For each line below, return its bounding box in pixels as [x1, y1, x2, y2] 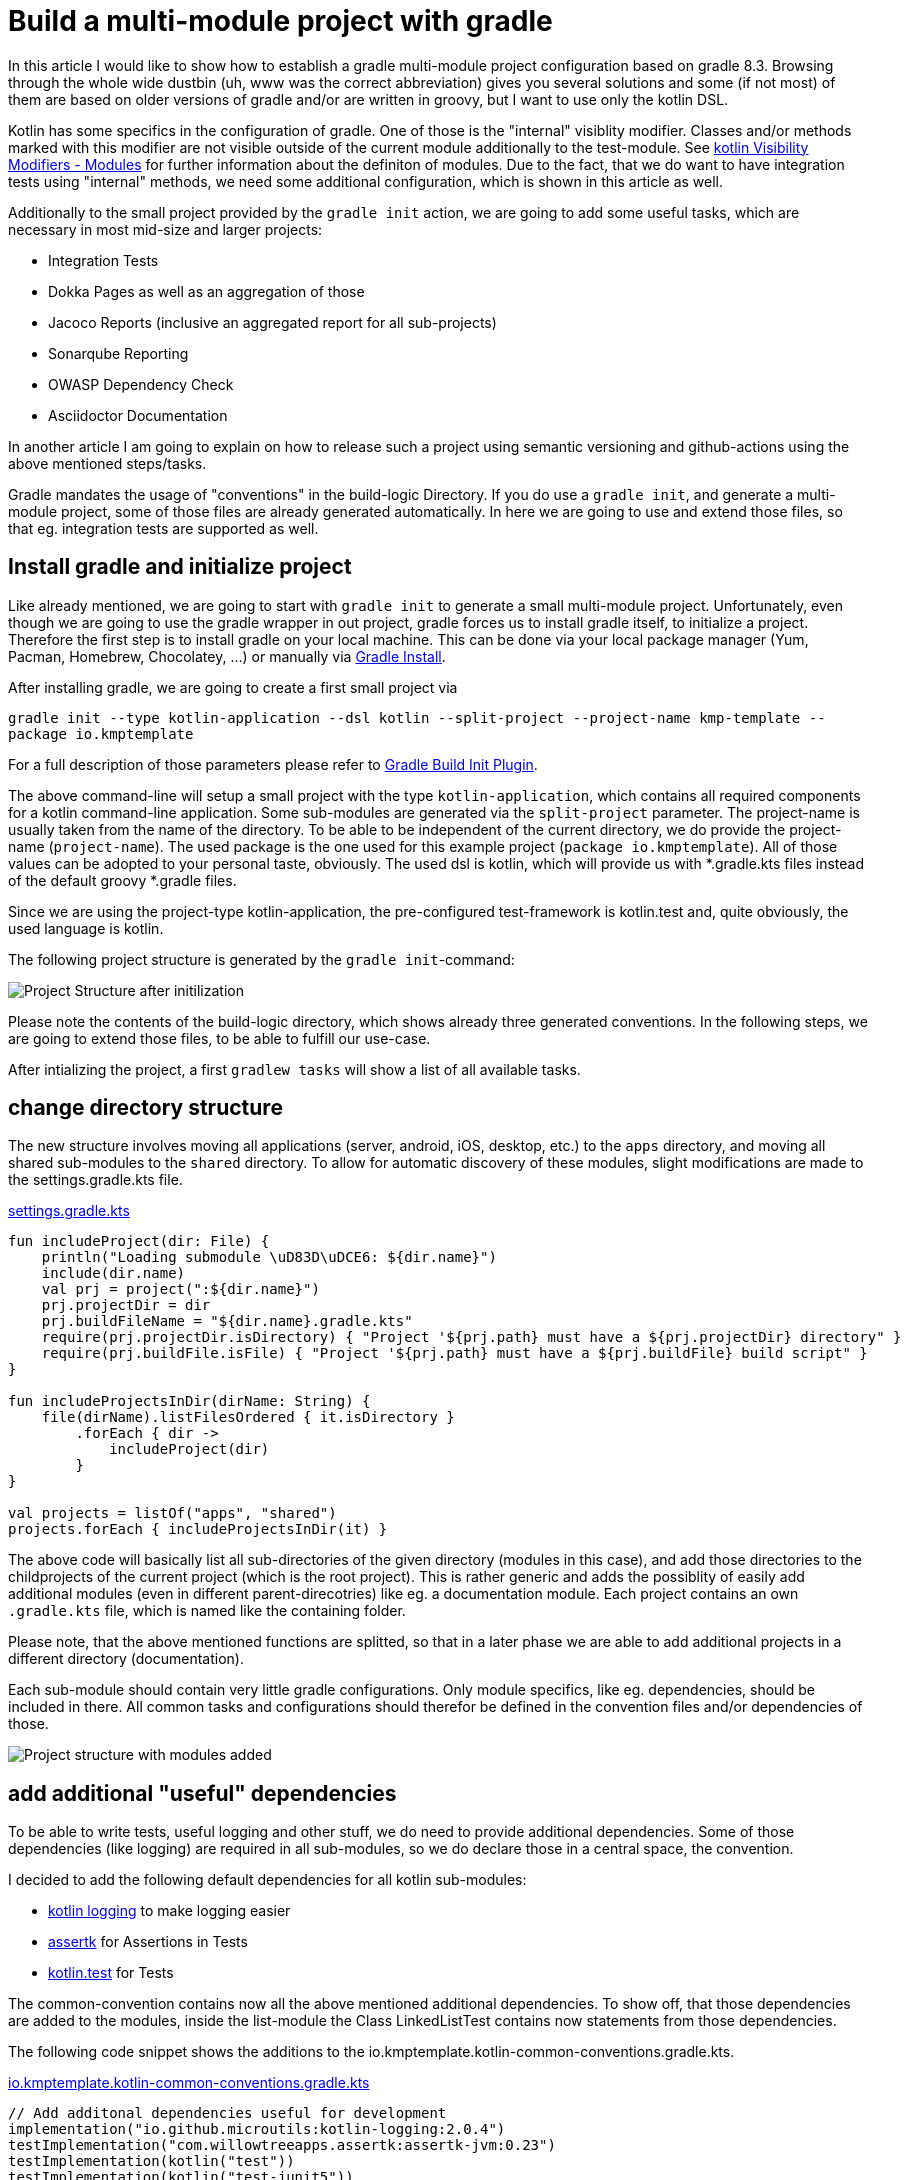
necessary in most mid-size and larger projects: [8, 220, 323, 238]
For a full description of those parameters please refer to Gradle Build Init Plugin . [8, 755, 538, 773]
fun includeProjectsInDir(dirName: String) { [8, 1393, 371, 1410]
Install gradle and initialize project [8, 554, 352, 580]
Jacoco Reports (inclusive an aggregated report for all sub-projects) [48, 313, 497, 331]
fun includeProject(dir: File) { [8, 1233, 270, 1250]
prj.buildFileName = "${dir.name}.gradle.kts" [41, 1313, 413, 1330]
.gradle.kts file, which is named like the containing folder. [8, 1602, 406, 1620]
